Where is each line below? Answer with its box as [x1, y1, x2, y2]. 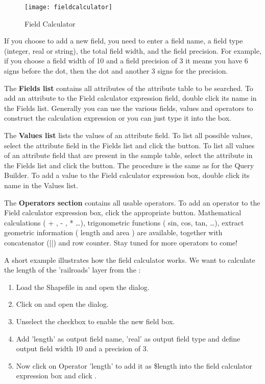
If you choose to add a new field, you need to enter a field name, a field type [4, 35, 243, 46]
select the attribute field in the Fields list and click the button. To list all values [4, 140, 255, 150]
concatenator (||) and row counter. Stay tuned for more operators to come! [4, 237, 237, 247]
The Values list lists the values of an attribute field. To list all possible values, [4, 130, 253, 140]
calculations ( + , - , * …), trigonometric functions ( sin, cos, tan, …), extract [4, 217, 244, 228]
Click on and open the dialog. [16, 299, 109, 309]
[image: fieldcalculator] [25, 4, 112, 11]
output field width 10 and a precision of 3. [16, 343, 149, 354]
